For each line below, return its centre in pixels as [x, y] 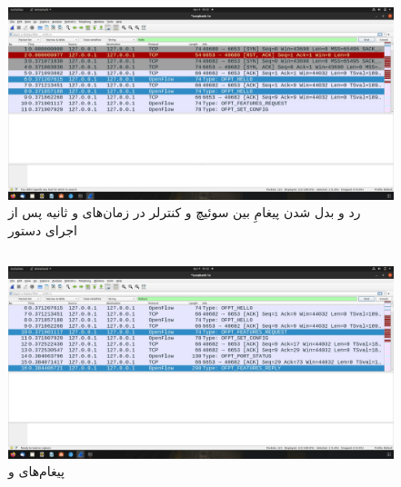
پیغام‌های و [36, 471]
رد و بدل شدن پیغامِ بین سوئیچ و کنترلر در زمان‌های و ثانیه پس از [185, 212]
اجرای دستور [43, 229]
